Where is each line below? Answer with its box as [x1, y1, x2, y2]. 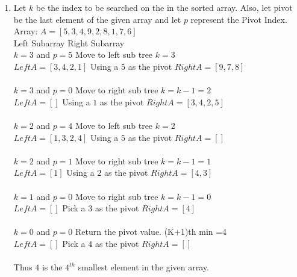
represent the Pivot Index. [190, 13, 287, 25]
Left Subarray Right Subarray [13, 36, 125, 49]
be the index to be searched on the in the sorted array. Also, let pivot [36, 1, 293, 13]
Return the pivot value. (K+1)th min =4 [75, 225, 227, 238]
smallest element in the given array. [78, 261, 209, 273]
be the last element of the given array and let [13, 13, 181, 25]
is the [42, 261, 63, 273]
